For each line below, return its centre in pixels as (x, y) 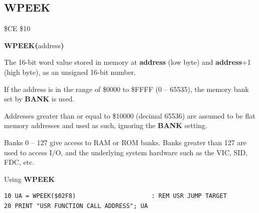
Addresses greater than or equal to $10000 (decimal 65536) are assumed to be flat (130, 115)
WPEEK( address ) (34, 45)
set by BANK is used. (39, 99)
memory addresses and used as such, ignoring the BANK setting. (106, 125)
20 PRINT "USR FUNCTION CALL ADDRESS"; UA (76, 206)
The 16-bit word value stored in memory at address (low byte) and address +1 (127, 62)
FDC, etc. (19, 162)
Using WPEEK (29, 179)
